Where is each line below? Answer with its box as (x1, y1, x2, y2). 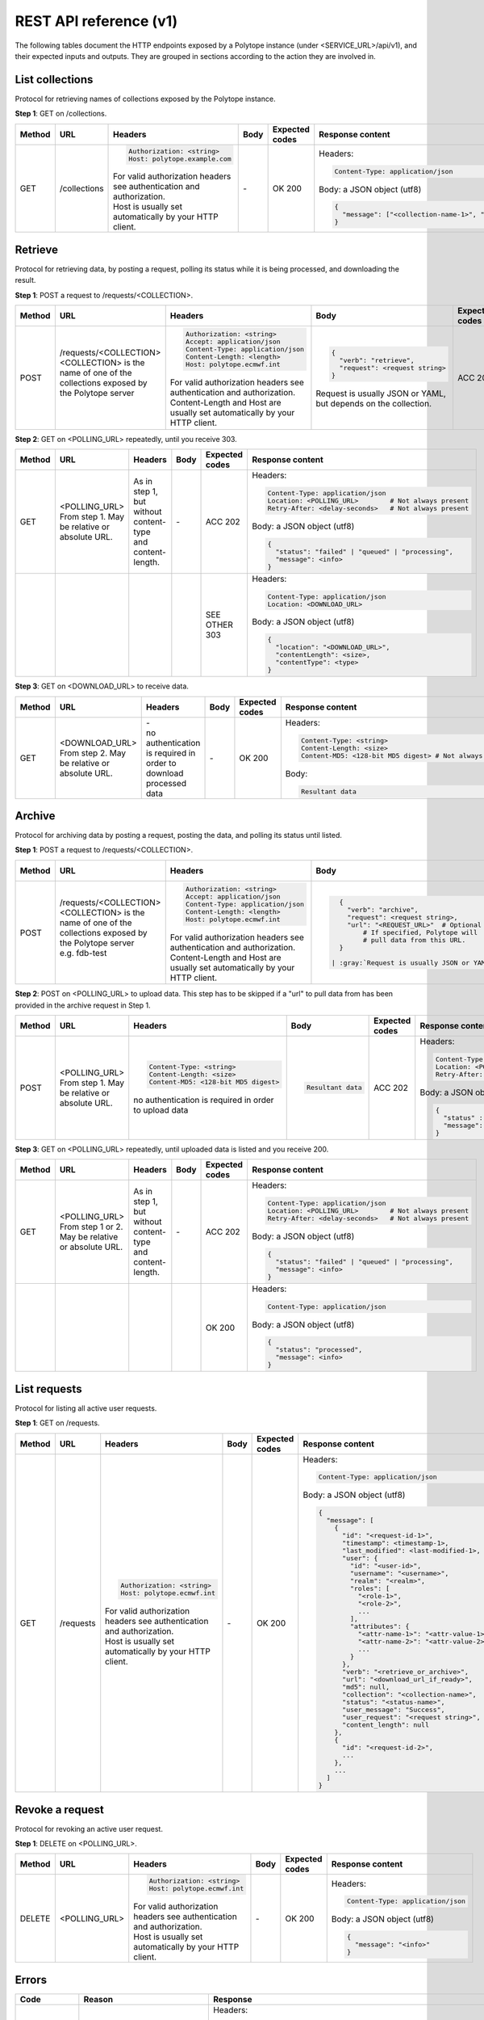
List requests (15, 1382, 82, 1395)
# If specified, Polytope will (363, 928, 478, 937)
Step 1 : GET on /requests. (15, 1418, 100, 1428)
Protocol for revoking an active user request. (15, 1824, 163, 1833)
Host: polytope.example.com (128, 154, 232, 163)
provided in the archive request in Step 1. (15, 1000, 151, 1010)
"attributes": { (349, 1622, 410, 1631)
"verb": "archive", (347, 906, 419, 915)
